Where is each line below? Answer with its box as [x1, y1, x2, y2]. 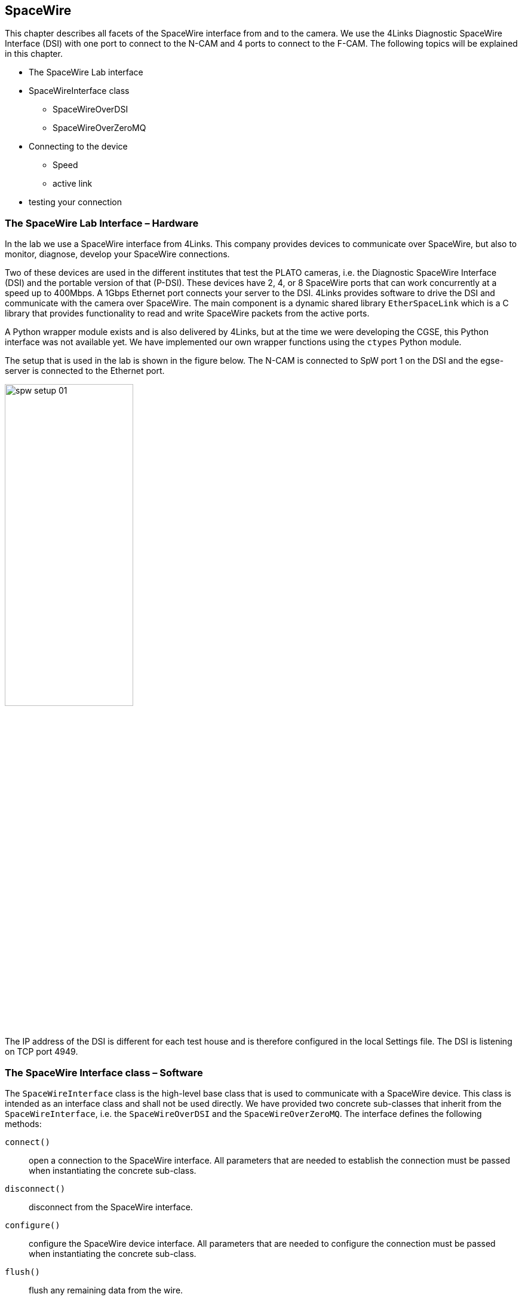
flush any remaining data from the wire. [29, 1284, 183, 1295]
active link [53, 178, 93, 189]
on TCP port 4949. [5, 1046, 78, 1057]
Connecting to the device [29, 141, 128, 152]
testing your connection [29, 197, 122, 208]
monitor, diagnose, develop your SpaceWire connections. [5, 249, 230, 260]
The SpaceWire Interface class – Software [5, 1066, 203, 1079]
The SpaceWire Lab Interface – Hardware [5, 217, 199, 229]
